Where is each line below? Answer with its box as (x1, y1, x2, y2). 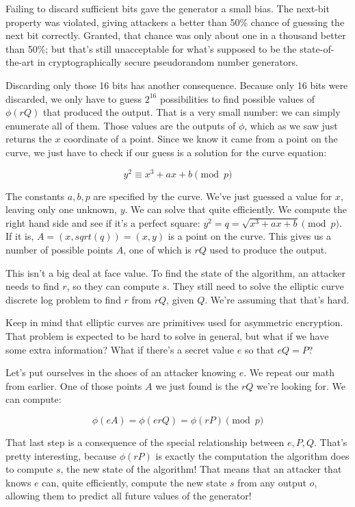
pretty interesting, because (5, 448, 117, 462)
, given (166, 292, 194, 306)
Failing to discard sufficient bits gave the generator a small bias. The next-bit (5, 1, 330, 15)
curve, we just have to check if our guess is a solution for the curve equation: (5, 145, 327, 159)
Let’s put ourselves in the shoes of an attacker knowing (5, 365, 237, 380)
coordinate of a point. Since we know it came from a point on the (64, 132, 338, 146)
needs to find (5, 279, 60, 293)
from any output (237, 475, 306, 489)
